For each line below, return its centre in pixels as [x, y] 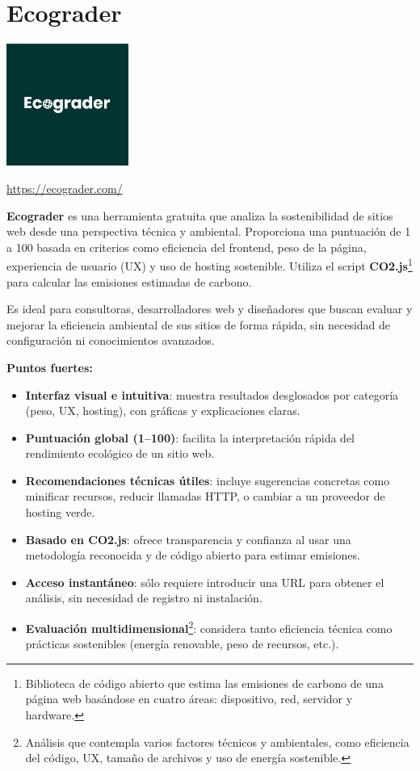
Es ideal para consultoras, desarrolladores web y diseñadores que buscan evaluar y [210, 309]
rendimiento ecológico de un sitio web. [120, 453]
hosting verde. [60, 512]
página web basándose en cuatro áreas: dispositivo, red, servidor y [189, 699]
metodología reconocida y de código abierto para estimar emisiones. [193, 555]
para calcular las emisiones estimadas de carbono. [129, 281]
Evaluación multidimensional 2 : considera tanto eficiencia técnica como [209, 627]
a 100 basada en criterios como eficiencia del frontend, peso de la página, [187, 247]
